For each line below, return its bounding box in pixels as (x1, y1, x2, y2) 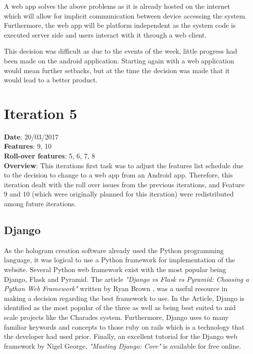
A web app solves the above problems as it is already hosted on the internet (4, 1, 230, 11)
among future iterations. (4, 198, 76, 209)
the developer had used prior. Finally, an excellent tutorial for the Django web (4, 331, 237, 341)
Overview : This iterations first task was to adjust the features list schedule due (4, 160, 243, 170)
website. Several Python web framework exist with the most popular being (4, 264, 226, 275)
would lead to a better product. (4, 75, 98, 85)
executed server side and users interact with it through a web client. (4, 29, 207, 39)
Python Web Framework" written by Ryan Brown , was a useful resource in (4, 283, 228, 294)
